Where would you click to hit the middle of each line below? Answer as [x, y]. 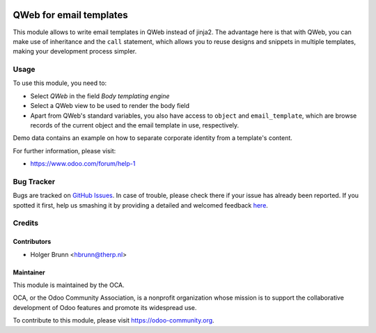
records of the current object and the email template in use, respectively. [135, 125]
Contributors [32, 242]
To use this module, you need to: [60, 83]
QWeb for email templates [70, 15]
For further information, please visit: [64, 150]
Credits [25, 223]
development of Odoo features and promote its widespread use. [105, 307]
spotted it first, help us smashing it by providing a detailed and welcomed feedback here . [140, 205]
